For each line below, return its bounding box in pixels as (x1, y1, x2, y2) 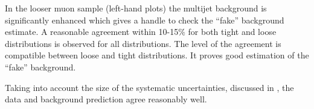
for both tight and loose (188, 25, 277, 38)
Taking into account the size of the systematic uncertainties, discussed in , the (5, 81, 294, 93)
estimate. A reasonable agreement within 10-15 (5, 25, 179, 38)
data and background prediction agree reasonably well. (5, 93, 207, 105)
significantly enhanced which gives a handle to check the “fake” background (5, 13, 284, 26)
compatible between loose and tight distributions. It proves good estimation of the (5, 49, 309, 61)
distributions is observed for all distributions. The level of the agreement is (5, 37, 281, 49)
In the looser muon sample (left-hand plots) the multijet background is (5, 2, 267, 14)
